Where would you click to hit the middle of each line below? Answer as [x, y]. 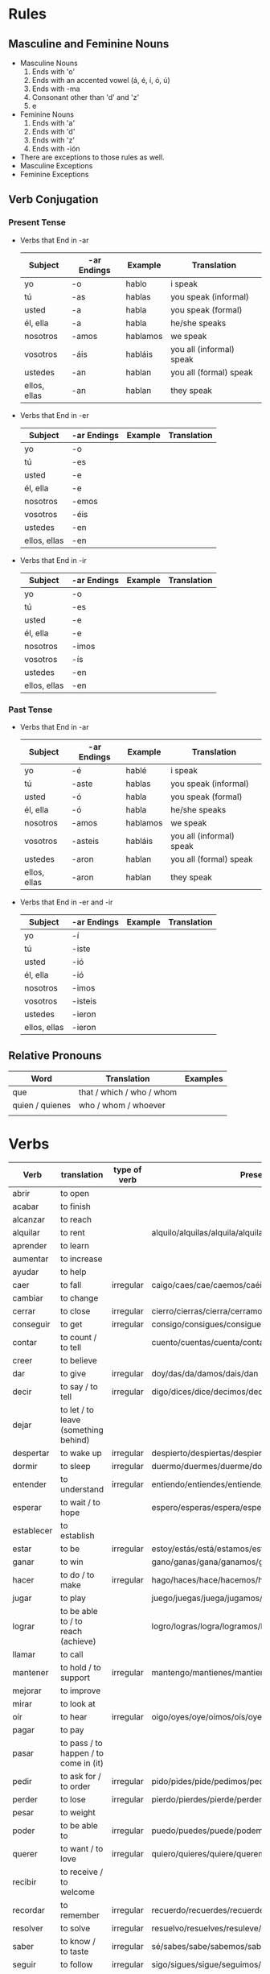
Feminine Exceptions [54, 174]
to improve [80, 1691]
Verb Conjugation [53, 199]
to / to [71, 1621]
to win [72, 1562]
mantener [31, 1672]
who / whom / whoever [122, 1105]
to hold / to [81, 1667]
